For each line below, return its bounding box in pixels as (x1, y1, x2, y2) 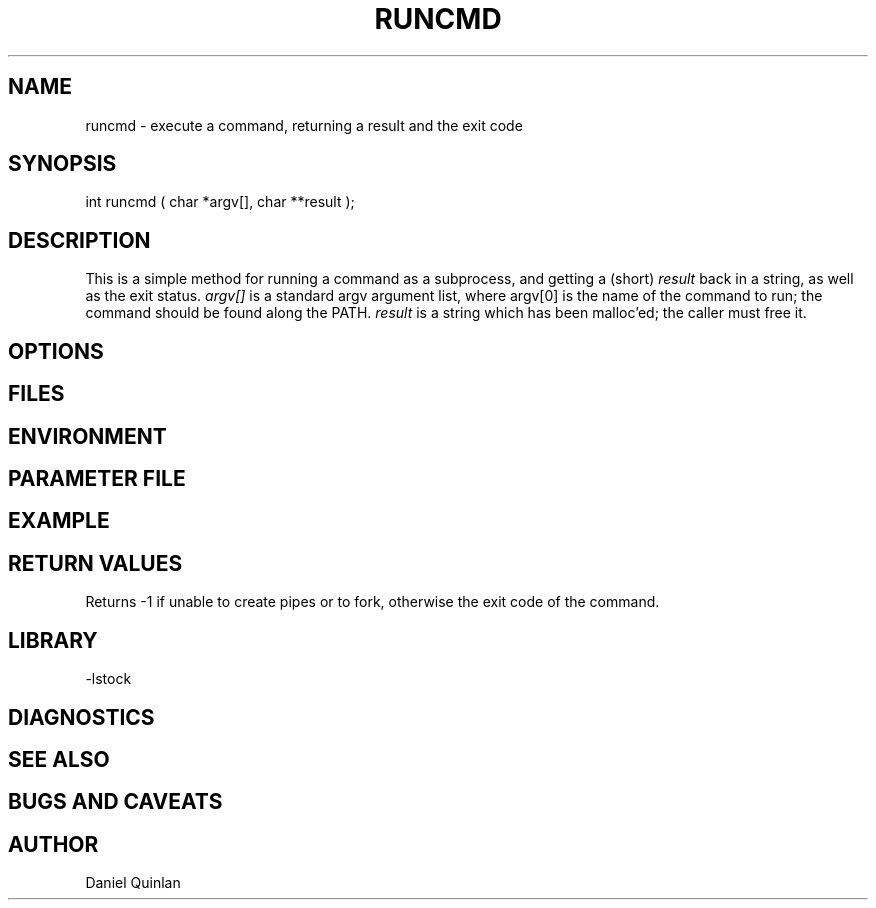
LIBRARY (8, 627, 98, 653)
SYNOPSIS (8, 151, 117, 177)
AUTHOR (8, 831, 99, 857)
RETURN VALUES (8, 550, 183, 576)
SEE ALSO (8, 746, 110, 772)
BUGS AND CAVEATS (8, 789, 223, 815)
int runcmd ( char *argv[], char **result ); (85, 193, 355, 211)
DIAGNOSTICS (8, 704, 155, 730)
